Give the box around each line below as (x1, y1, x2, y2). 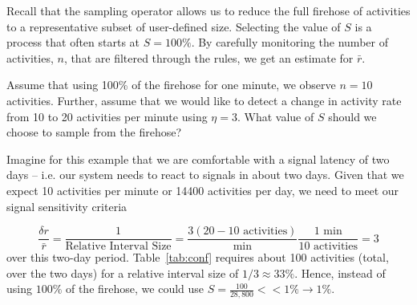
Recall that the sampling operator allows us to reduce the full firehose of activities (6, 2, 411, 18)
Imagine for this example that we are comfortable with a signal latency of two (6, 150, 390, 167)
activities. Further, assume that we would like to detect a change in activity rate (6, 91, 402, 108)
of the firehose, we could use (65, 280, 204, 297)
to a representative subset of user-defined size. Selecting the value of (6, 18, 341, 35)
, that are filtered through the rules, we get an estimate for (63, 49, 354, 66)
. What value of (237, 108, 314, 124)
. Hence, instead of (294, 264, 386, 281)
